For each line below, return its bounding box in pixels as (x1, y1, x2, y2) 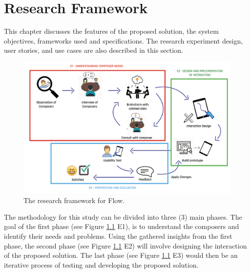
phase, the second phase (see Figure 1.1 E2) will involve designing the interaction (4, 240, 247, 250)
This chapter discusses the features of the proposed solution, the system (4, 26, 219, 36)
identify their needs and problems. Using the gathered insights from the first (4, 231, 232, 241)
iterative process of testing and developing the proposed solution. (4, 259, 199, 270)
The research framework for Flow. (23, 195, 125, 205)
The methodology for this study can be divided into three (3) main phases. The (4, 211, 242, 222)
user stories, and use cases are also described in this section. (4, 45, 183, 55)
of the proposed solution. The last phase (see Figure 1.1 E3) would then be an (4, 250, 238, 260)
